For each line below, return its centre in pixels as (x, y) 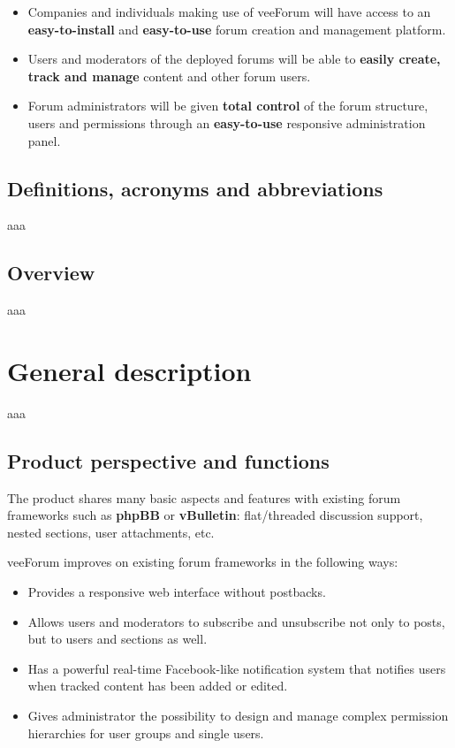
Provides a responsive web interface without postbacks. (177, 592)
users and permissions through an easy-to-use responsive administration (227, 122)
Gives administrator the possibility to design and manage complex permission (238, 716)
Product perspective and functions (168, 460)
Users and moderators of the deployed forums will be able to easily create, (234, 59)
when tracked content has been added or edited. (158, 686)
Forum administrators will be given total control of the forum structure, (228, 106)
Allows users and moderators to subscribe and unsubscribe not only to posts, (236, 621)
